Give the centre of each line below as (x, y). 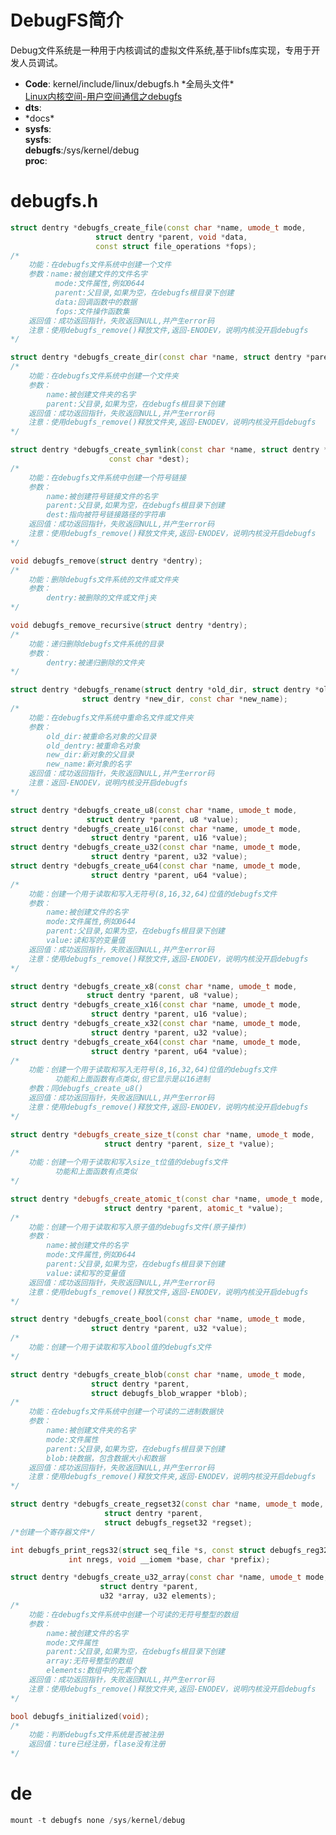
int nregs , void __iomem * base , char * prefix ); (169, 1559)
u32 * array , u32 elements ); (158, 1596)
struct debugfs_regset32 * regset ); (178, 1522)
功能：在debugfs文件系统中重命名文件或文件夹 (111, 717)
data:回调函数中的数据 (96, 302)
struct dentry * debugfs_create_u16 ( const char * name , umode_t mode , (156, 829)
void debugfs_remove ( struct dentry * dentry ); (106, 561)
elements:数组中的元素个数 (96, 1671)
